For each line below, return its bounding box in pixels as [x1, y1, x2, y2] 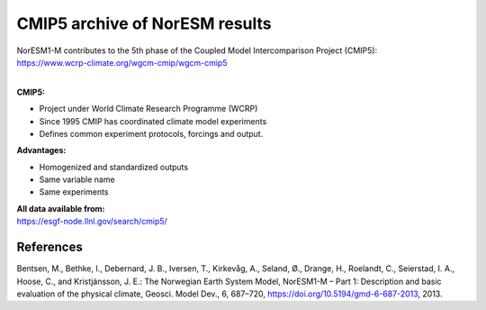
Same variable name [39, 174, 116, 185]
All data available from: [16, 203, 105, 214]
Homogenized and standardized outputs [39, 161, 189, 172]
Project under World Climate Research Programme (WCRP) [39, 104, 258, 114]
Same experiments [39, 187, 109, 197]
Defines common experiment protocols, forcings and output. [39, 128, 264, 139]
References [16, 240, 83, 255]
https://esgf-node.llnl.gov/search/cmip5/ [16, 216, 168, 227]
